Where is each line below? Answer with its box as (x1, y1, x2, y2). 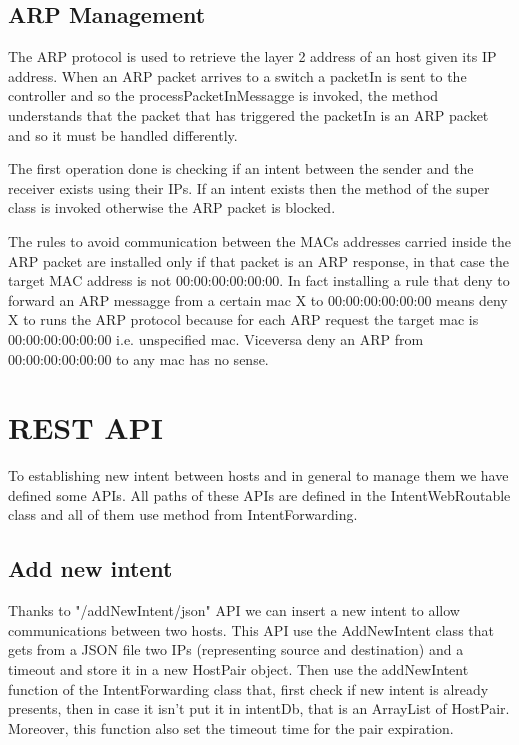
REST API (8, 407, 163, 448)
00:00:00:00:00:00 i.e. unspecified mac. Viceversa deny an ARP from (8, 328, 424, 349)
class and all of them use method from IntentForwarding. (8, 504, 358, 525)
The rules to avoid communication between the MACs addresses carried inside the (8, 230, 512, 251)
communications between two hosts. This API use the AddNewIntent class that (8, 619, 494, 640)
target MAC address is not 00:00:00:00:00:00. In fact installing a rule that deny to (8, 270, 510, 291)
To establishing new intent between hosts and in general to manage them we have (8, 465, 509, 486)
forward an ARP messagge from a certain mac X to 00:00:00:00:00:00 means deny (8, 289, 508, 310)
